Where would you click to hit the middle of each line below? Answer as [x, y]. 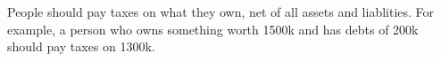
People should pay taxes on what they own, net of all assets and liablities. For [221, 11]
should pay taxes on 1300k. [81, 46]
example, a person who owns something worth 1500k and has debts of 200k [213, 29]
